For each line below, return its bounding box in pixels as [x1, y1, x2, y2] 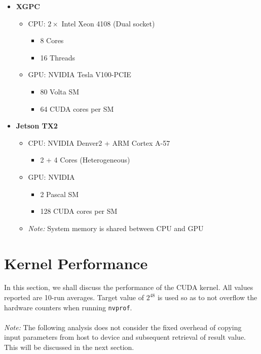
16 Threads [40, 52, 75, 62]
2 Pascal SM [40, 188, 79, 199]
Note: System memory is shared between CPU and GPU [28, 222, 204, 233]
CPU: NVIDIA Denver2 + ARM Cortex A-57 [28, 137, 170, 148]
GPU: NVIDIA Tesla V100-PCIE [28, 69, 131, 80]
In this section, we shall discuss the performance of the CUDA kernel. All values [4, 282, 253, 293]
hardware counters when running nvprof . [4, 302, 132, 312]
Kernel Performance [4, 252, 148, 273]
